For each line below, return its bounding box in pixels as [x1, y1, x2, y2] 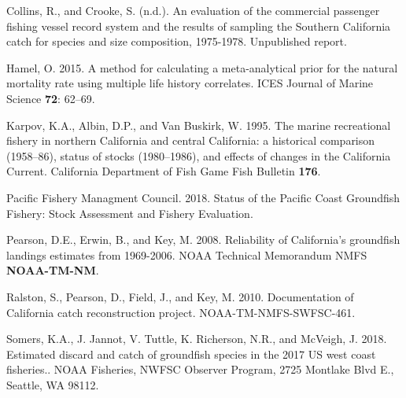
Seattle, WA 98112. [6, 376, 99, 392]
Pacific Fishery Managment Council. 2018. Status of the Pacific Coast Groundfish [6, 189, 400, 205]
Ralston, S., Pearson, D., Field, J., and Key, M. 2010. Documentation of [6, 288, 354, 304]
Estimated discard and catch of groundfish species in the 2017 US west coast [6, 345, 376, 362]
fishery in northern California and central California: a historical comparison [6, 132, 375, 149]
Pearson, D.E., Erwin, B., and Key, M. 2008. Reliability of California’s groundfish [6, 231, 400, 248]
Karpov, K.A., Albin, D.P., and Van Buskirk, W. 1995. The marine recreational [6, 116, 391, 133]
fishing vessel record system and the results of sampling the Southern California [6, 17, 391, 34]
